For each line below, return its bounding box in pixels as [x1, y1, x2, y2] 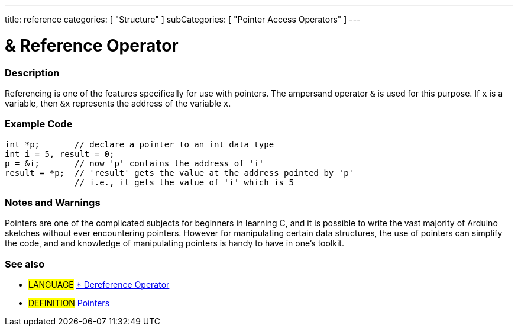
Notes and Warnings [5, 197, 101, 208]
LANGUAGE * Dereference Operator [28, 279, 170, 290]
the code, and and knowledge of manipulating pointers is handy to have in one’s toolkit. [5, 238, 344, 249]
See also [5, 258, 45, 270]
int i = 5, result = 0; [5, 149, 115, 159]
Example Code [5, 118, 73, 130]
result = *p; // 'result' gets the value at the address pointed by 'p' [5, 168, 354, 178]
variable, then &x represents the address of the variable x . [5, 98, 231, 108]
